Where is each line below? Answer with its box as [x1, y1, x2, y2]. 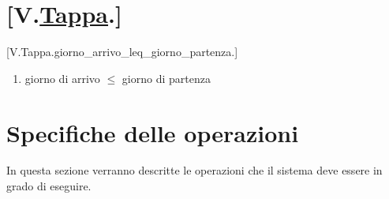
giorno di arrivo [24, 69, 100, 86]
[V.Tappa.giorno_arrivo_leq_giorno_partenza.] [6, 43, 238, 60]
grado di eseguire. [6, 178, 92, 194]
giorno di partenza [122, 69, 211, 86]
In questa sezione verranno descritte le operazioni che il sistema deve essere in [6, 162, 383, 178]
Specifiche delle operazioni [6, 116, 299, 148]
